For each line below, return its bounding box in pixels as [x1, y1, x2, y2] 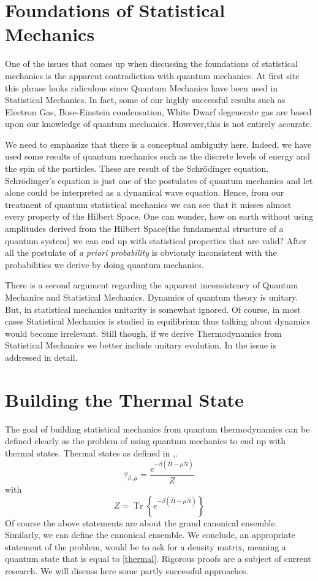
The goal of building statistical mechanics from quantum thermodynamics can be [5, 422, 310, 435]
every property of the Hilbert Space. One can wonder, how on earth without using [5, 210, 314, 223]
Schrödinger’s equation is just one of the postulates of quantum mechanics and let [5, 174, 313, 187]
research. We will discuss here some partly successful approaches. [5, 564, 249, 577]
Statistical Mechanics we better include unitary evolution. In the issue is [5, 339, 277, 352]
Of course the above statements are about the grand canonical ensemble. [5, 516, 278, 529]
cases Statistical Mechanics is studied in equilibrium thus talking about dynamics [5, 315, 311, 328]
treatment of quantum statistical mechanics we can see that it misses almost [5, 198, 292, 210]
